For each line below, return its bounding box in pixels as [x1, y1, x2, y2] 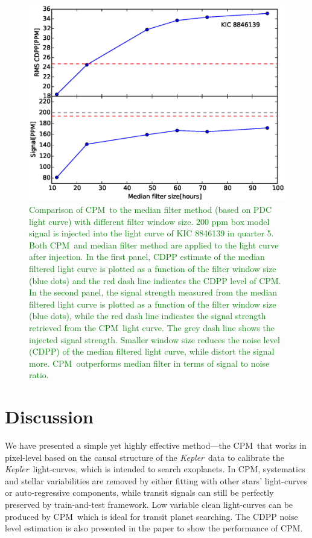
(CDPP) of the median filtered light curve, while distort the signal [29, 345, 275, 358]
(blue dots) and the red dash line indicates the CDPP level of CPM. [29, 274, 281, 286]
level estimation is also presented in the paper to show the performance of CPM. [5, 522, 303, 534]
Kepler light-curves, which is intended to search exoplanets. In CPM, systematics [5, 463, 305, 475]
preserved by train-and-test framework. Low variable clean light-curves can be [5, 498, 293, 511]
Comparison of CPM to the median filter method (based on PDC [29, 203, 272, 216]
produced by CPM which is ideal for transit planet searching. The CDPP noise [5, 510, 298, 522]
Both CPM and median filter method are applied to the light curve [29, 238, 279, 251]
